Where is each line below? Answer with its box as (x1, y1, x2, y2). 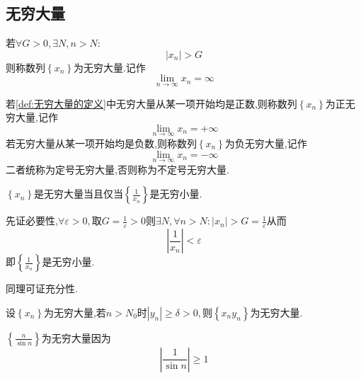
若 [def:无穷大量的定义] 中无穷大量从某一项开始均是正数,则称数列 (6, 96, 297, 110)
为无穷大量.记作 (73, 59, 146, 74)
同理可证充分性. (6, 281, 78, 296)
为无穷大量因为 (41, 330, 111, 345)
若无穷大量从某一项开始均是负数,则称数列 (6, 136, 197, 151)
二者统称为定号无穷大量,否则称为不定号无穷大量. (6, 161, 229, 176)
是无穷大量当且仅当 (33, 186, 123, 201)
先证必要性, (6, 213, 58, 228)
